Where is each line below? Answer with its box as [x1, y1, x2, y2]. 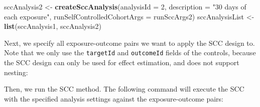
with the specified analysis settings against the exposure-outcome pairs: [4, 93, 224, 104]
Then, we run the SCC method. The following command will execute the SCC [4, 84, 244, 94]
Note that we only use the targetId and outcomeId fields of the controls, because [4, 47, 256, 58]
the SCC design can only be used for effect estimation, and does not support [4, 57, 239, 68]
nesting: [4, 67, 28, 77]
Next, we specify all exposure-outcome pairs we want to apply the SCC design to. [4, 37, 255, 48]
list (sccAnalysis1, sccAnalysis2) [4, 21, 101, 31]
